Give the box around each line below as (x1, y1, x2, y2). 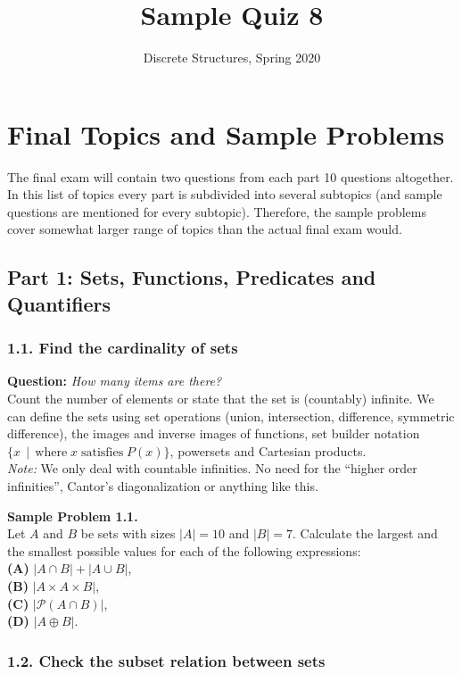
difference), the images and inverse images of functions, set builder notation (7, 424, 420, 443)
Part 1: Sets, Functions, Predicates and (7, 263, 376, 291)
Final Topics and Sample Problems (7, 115, 445, 152)
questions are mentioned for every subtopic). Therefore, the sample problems (7, 202, 426, 221)
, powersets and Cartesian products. (169, 441, 367, 460)
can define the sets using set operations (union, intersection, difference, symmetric (7, 406, 455, 425)
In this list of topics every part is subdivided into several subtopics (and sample (7, 185, 442, 204)
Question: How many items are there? (7, 371, 222, 390)
